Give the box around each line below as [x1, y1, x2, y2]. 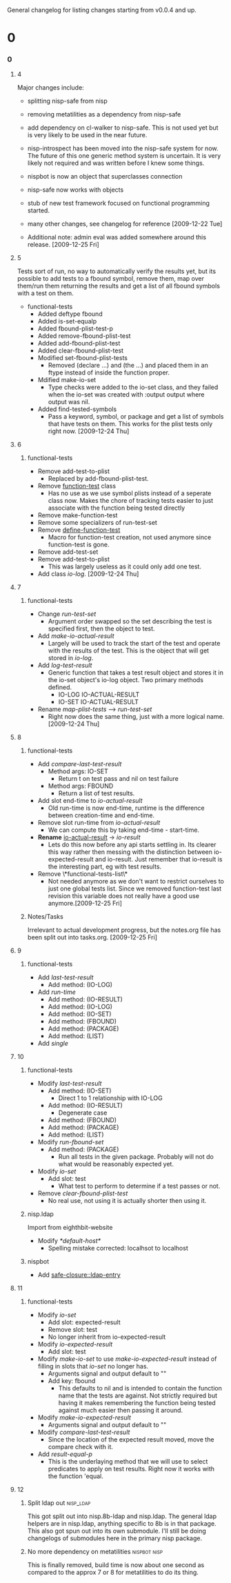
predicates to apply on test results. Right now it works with [48, 1465, 215, 1473]
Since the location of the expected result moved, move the [48, 1435, 214, 1444]
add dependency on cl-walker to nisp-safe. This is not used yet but [27, 123, 219, 132]
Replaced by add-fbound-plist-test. [48, 475, 150, 483]
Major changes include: [17, 83, 84, 92]
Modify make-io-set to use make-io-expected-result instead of [37, 1355, 217, 1363]
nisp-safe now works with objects [27, 186, 124, 194]
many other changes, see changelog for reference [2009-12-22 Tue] [27, 220, 223, 228]
